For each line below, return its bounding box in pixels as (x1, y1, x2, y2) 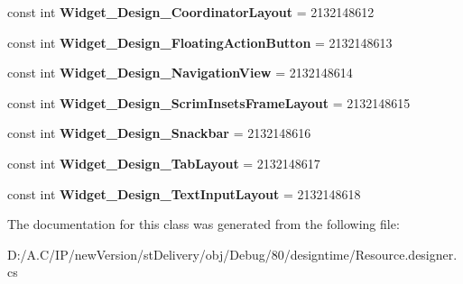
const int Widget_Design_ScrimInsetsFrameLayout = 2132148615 (7, 93, 411, 112)
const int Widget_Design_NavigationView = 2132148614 (7, 63, 353, 82)
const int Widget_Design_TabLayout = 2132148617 (7, 153, 320, 172)
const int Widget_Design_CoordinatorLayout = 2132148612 (7, 3, 375, 21)
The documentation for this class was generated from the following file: (7, 215, 400, 234)
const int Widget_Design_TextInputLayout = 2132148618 (7, 184, 361, 203)
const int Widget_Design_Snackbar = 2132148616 (7, 124, 311, 142)
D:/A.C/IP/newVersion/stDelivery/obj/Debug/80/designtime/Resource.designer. (7, 244, 458, 263)
